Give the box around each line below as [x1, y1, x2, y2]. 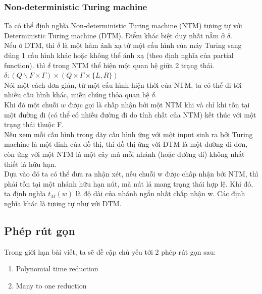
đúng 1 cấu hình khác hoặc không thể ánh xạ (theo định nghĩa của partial [4, 50, 234, 60]
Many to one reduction [16, 280, 87, 290]
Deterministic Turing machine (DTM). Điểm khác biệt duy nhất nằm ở [4, 30, 225, 40]
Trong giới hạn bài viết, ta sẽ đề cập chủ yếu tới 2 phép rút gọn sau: [4, 246, 216, 257]
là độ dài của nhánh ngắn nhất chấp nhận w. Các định [75, 188, 245, 199]
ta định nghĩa [4, 188, 46, 199]
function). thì [4, 60, 45, 70]
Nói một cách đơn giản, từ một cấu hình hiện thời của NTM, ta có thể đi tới [4, 79, 242, 90]
